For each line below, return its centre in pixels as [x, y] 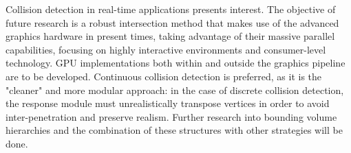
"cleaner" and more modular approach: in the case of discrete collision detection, [175, 90]
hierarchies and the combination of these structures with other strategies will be [174, 130]
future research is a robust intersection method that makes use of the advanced [172, 22]
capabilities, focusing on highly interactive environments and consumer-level [166, 49]
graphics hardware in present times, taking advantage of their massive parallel [170, 36]
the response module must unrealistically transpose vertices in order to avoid [168, 103]
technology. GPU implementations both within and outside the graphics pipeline [175, 63]
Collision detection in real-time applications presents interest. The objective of [171, 9]
